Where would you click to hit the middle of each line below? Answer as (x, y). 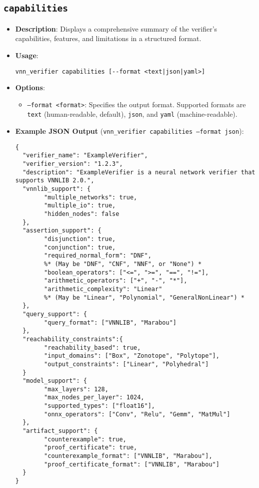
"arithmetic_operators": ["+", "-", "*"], (116, 281)
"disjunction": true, (80, 239)
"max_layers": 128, (76, 389)
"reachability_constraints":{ (73, 339)
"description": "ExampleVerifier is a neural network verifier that (139, 172)
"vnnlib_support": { (57, 189)
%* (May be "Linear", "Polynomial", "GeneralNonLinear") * (144, 297)
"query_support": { (55, 314)
